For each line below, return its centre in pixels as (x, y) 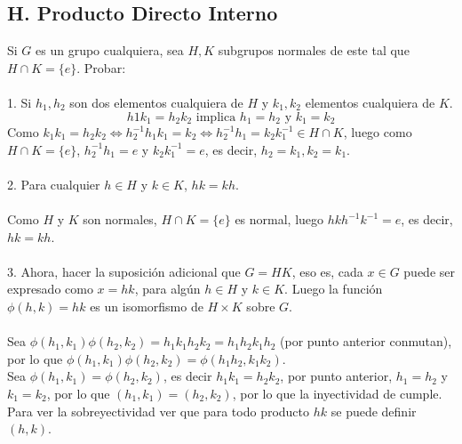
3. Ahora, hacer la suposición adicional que (124, 271)
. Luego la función (334, 289)
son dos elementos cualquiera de (156, 102)
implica (216, 117)
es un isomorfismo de (147, 306)
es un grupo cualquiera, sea (110, 50)
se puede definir (374, 411)
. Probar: (101, 67)
